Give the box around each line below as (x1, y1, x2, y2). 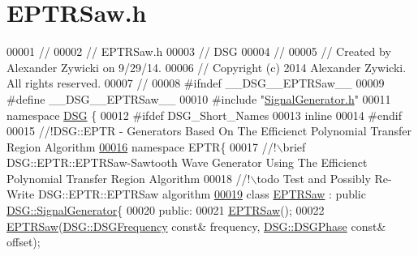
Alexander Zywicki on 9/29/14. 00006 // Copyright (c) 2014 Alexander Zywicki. (6, 58, 407, 75)
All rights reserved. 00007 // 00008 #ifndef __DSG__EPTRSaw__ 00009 (6, 75, 385, 92)
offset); (6, 233, 41, 250)
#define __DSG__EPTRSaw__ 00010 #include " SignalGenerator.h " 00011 (6, 90, 391, 107)
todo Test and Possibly (256, 169, 371, 186)
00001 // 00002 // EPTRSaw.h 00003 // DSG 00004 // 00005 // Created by (6, 43, 391, 60)
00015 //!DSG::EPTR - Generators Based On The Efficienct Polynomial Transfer (6, 122, 412, 139)
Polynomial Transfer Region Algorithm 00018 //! (6, 169, 251, 186)
